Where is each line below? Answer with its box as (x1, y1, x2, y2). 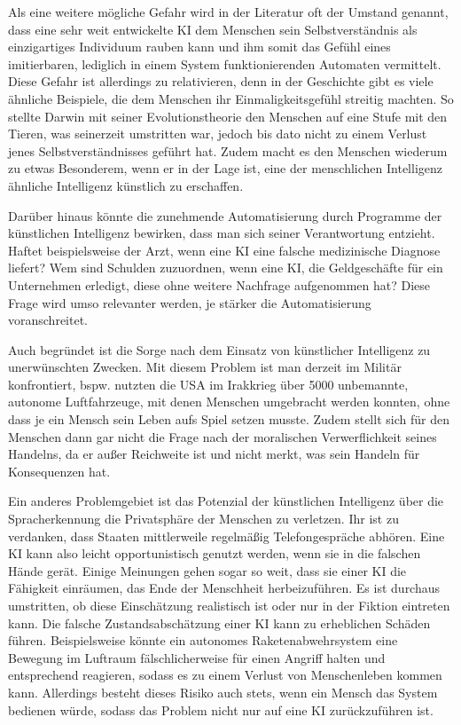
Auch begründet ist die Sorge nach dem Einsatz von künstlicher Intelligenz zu (8, 340, 431, 359)
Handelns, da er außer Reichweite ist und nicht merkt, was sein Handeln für (8, 445, 420, 463)
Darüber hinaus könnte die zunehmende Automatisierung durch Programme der (8, 206, 442, 225)
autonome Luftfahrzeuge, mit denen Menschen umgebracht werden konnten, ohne (8, 392, 450, 411)
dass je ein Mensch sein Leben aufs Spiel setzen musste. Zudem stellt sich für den (8, 410, 449, 429)
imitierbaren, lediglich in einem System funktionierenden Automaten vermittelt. (8, 54, 441, 73)
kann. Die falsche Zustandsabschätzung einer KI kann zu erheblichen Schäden (8, 613, 431, 632)
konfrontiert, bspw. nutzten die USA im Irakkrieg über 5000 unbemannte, (8, 374, 409, 393)
